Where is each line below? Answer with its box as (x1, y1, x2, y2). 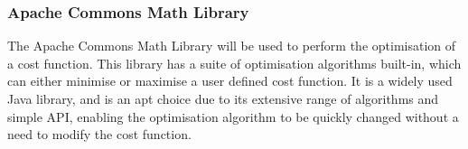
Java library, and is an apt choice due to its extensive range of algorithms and (7, 89, 439, 107)
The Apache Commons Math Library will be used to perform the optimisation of (7, 36, 456, 55)
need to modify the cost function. (7, 125, 192, 144)
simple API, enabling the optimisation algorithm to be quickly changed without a (7, 107, 459, 126)
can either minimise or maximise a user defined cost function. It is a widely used (7, 71, 453, 90)
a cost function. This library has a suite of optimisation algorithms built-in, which (7, 53, 462, 72)
